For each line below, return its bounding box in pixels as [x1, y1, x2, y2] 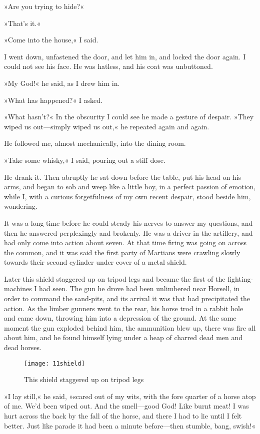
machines [4, 283, 32, 294]
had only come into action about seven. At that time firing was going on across [4, 237, 246, 248]
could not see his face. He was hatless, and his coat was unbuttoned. [4, 61, 213, 71]
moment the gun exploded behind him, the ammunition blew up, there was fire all [4, 322, 256, 333]
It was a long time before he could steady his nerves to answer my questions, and [4, 217, 253, 228]
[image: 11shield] [24, 360, 85, 367]
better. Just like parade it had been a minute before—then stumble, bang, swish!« [4, 420, 256, 431]
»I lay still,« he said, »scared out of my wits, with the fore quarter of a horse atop [4, 391, 256, 401]
